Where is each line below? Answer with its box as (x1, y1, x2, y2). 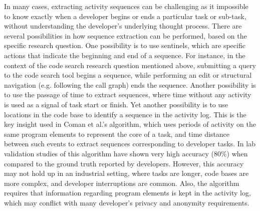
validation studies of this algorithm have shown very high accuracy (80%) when (4, 148, 248, 158)
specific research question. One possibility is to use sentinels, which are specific (4, 40, 245, 51)
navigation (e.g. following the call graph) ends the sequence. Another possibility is (4, 79, 256, 90)
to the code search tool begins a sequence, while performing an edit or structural (4, 70, 252, 80)
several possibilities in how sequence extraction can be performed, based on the (4, 30, 247, 41)
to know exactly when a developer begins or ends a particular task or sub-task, (4, 11, 246, 21)
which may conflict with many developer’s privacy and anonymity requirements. (4, 197, 249, 207)
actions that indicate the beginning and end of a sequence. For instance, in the (4, 50, 245, 60)
